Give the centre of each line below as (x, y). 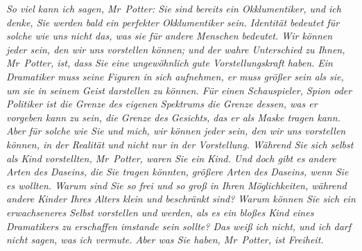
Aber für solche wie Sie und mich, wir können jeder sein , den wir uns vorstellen (176, 131)
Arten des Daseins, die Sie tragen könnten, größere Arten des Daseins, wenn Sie (178, 172)
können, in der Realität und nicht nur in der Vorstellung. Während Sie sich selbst (180, 144)
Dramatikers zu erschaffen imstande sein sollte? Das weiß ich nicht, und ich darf (179, 226)
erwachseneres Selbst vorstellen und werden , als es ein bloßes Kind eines (160, 212)
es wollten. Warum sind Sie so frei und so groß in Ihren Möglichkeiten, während (176, 185)
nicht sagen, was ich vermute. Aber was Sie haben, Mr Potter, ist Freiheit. (165, 240)
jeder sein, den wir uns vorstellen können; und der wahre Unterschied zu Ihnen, (176, 49)
